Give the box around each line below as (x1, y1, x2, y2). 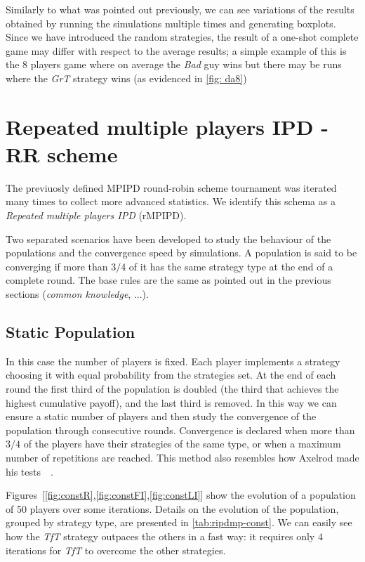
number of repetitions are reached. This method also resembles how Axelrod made (6, 450, 359, 464)
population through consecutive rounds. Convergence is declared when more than (6, 422, 355, 437)
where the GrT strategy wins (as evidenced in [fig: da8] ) (6, 70, 247, 85)
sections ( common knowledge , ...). (6, 287, 149, 301)
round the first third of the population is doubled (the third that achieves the (6, 381, 339, 396)
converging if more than (6, 259, 108, 273)
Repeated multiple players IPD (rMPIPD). (6, 208, 187, 223)
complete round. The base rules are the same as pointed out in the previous (6, 273, 331, 287)
